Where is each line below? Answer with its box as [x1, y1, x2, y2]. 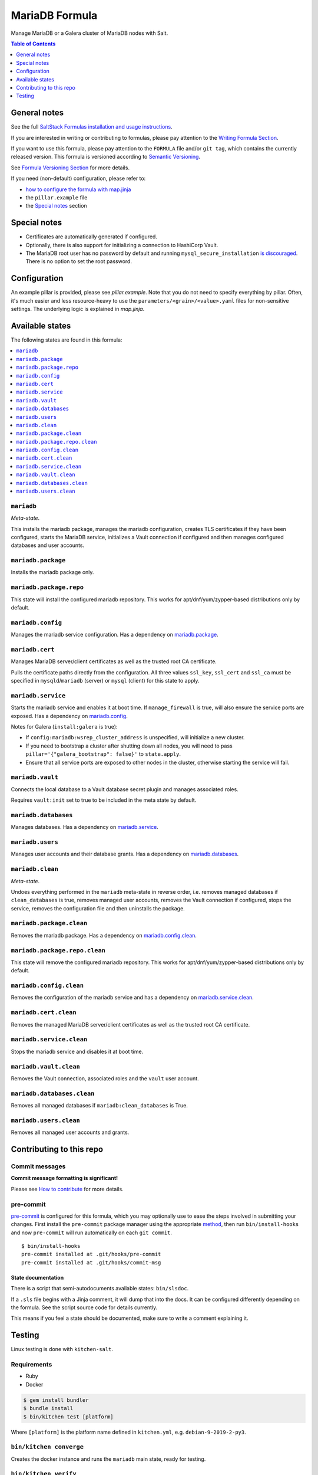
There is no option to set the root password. [25, 258, 132, 265]
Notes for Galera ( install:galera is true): [11, 723, 118, 730]
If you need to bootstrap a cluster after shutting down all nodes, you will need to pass [25, 742, 233, 749]
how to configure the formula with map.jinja [25, 186, 131, 193]
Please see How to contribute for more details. [11, 1185, 124, 1192]
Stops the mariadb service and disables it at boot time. [11, 1048, 144, 1055]
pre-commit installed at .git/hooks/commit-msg [21, 1259, 161, 1266]
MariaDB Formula [11, 9, 98, 22]
